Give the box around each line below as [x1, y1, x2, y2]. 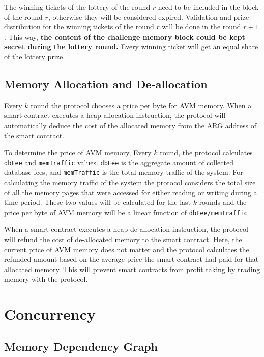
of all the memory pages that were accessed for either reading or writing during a [4, 187, 257, 197]
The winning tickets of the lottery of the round [4, 2, 151, 12]
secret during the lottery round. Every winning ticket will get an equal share [4, 41, 258, 52]
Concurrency [4, 304, 96, 324]
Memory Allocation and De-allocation [4, 76, 208, 92]
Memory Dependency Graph [4, 338, 158, 354]
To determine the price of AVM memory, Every [4, 147, 152, 158]
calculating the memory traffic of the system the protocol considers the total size [4, 177, 256, 188]
